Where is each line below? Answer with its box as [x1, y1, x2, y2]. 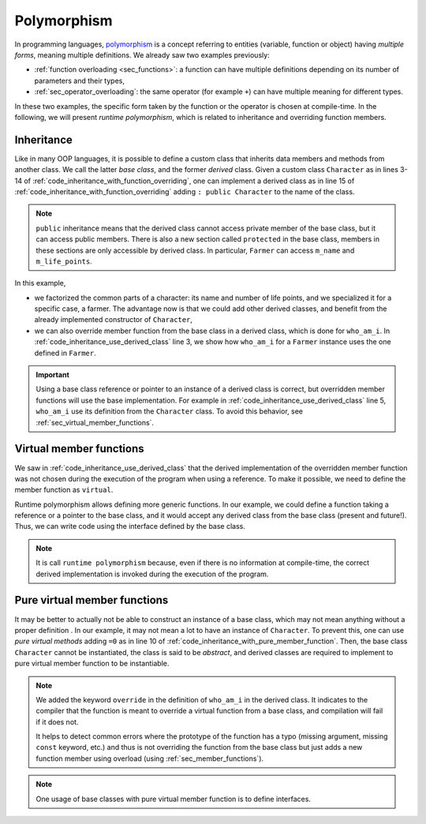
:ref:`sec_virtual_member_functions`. [35, 418, 154, 427]
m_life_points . [35, 257, 92, 266]
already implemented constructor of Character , [34, 315, 193, 324]
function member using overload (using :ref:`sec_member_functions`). [35, 754, 264, 763]
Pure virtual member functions [14, 594, 169, 607]
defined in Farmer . [34, 348, 96, 358]
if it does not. [35, 717, 79, 726]
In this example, [14, 279, 66, 288]
